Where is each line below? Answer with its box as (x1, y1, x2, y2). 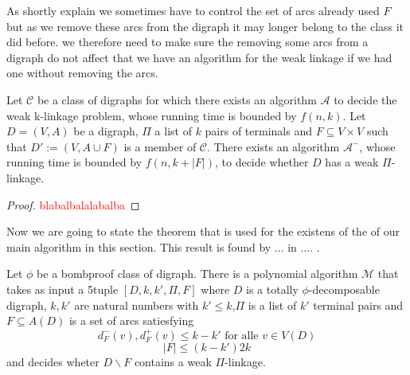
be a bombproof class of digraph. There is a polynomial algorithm (37, 265, 358, 282)
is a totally (246, 280, 299, 297)
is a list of (248, 296, 297, 313)
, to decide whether (214, 154, 309, 170)
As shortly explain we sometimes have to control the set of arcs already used (6, 2, 380, 18)
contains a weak (134, 353, 212, 369)
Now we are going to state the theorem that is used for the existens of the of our (6, 223, 400, 240)
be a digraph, (73, 123, 139, 139)
